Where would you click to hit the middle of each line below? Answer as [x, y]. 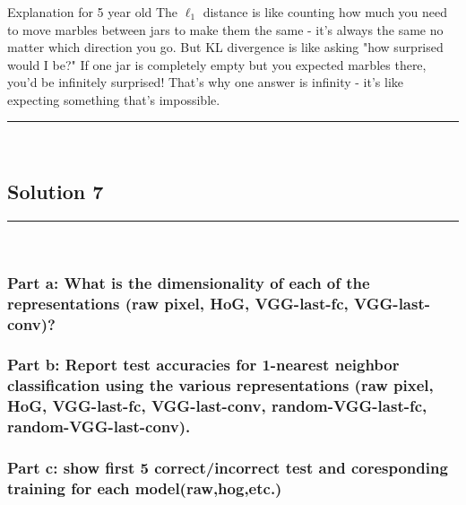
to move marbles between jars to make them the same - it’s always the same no [225, 29]
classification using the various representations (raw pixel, [220, 385]
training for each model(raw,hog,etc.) [145, 488]
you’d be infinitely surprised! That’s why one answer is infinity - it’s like [205, 82]
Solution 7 [56, 192]
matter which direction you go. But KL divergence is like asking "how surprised [225, 47]
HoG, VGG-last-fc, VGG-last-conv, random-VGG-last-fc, [217, 406]
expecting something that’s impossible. [114, 99]
